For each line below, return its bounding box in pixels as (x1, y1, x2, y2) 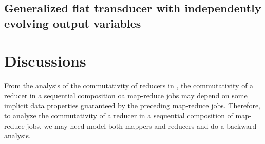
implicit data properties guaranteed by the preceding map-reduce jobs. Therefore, (4, 100, 260, 111)
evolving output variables (4, 15, 141, 31)
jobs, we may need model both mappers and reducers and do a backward (27, 120, 257, 131)
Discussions (4, 50, 86, 71)
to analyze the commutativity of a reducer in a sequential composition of (4, 110, 233, 121)
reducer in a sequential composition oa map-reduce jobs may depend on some (4, 90, 248, 100)
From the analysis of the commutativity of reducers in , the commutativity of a (4, 80, 254, 91)
